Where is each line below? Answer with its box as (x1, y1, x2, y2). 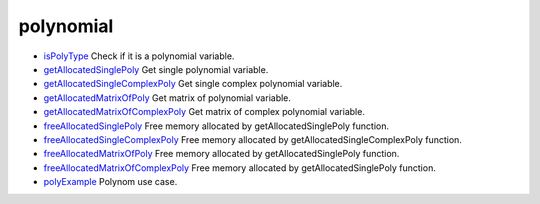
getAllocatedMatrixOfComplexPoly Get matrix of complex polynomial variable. (43, 106, 365, 118)
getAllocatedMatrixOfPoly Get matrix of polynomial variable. (43, 91, 292, 104)
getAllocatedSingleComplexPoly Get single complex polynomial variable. (43, 78, 343, 90)
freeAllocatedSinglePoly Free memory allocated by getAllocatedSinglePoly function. (43, 120, 390, 132)
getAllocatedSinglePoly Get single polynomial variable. (43, 63, 269, 75)
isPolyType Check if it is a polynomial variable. (43, 50, 235, 62)
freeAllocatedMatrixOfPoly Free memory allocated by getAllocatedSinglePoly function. (43, 148, 400, 160)
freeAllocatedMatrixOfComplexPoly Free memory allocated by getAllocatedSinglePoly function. (43, 161, 437, 174)
